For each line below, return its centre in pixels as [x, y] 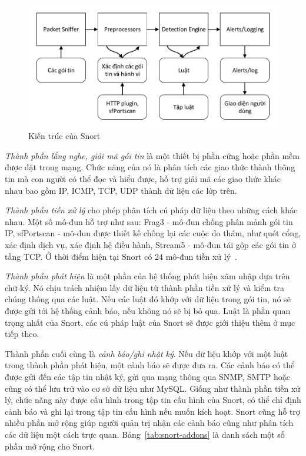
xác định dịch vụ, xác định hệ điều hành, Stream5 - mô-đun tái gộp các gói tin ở [150, 245]
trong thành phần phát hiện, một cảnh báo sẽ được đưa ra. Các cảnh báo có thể [150, 365]
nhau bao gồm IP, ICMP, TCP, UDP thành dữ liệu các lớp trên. [121, 190]
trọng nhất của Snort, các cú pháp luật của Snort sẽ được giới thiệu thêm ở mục [150, 322]
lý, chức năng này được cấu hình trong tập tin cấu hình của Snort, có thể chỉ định [153, 400]
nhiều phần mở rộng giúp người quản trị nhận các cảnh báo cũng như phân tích [149, 423]
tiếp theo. [22, 334]
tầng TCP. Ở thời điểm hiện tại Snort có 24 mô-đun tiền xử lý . [121, 256]
